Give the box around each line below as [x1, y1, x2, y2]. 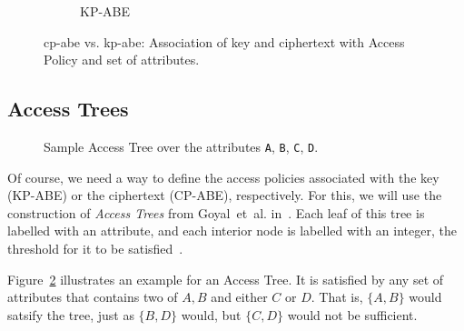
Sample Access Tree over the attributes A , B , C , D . [44, 136, 319, 155]
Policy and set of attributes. [44, 50, 200, 69]
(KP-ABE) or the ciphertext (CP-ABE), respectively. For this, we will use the [7, 186, 442, 205]
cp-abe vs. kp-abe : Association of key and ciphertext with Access [44, 32, 405, 51]
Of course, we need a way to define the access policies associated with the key [7, 167, 439, 186]
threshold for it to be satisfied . [7, 239, 183, 258]
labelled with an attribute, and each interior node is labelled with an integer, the [7, 221, 457, 240]
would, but [181, 305, 242, 324]
